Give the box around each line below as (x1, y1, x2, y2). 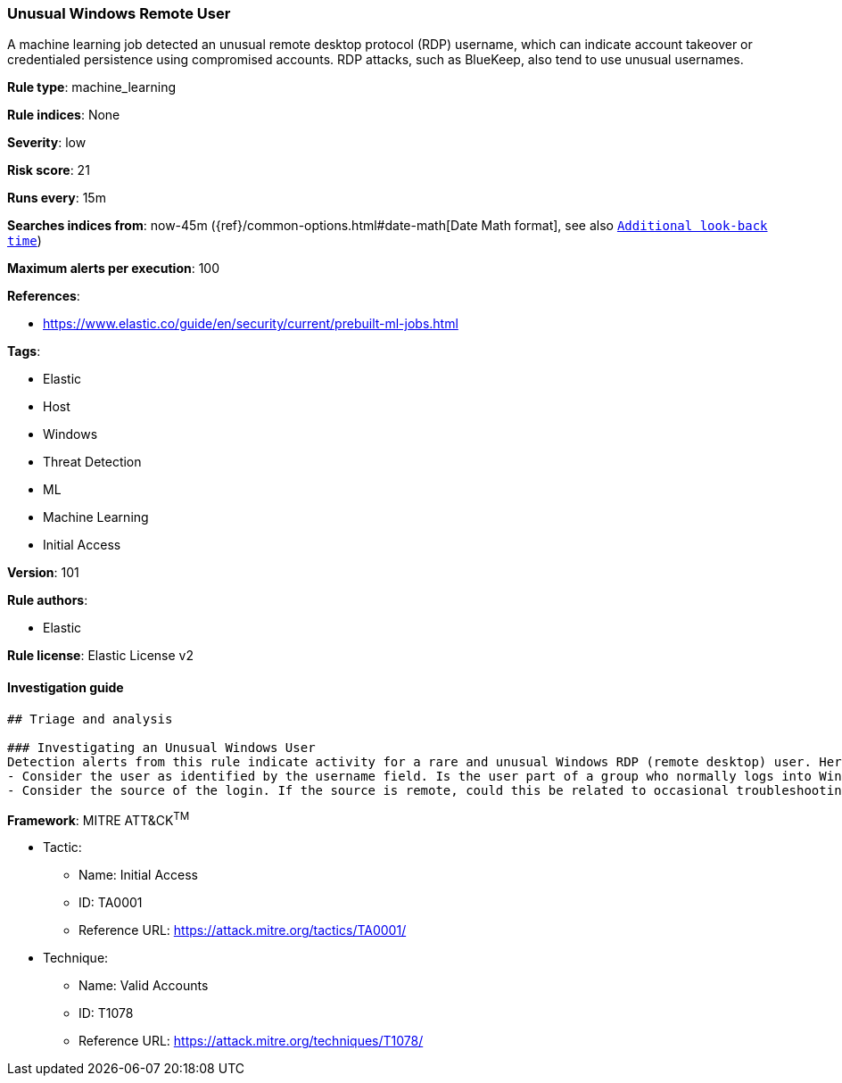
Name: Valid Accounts (78, 978, 209, 994)
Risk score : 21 (7, 162, 90, 178)
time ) (7, 233, 42, 249)
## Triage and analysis (7, 711, 173, 726)
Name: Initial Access (78, 867, 198, 883)
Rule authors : (7, 592, 88, 608)
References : (7, 288, 80, 304)
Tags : (7, 343, 41, 360)
